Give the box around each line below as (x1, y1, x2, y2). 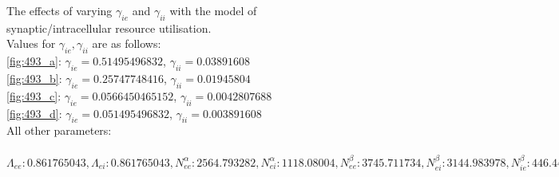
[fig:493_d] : (6, 104, 62, 121)
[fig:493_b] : (6, 69, 62, 86)
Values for (6, 35, 56, 52)
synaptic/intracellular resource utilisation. (6, 19, 212, 36)
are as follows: (92, 35, 161, 52)
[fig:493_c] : (6, 87, 61, 104)
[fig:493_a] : (6, 53, 61, 69)
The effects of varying (6, 2, 113, 18)
